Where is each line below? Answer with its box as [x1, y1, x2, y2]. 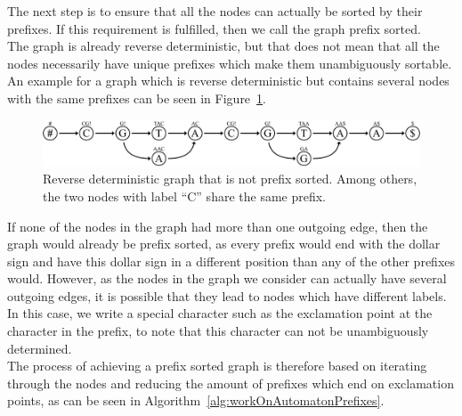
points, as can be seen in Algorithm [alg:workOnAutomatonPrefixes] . [7, 391, 385, 410]
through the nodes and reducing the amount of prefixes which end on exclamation [7, 373, 454, 392]
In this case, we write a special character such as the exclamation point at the [7, 304, 433, 322]
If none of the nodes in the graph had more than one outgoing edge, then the [7, 216, 428, 235]
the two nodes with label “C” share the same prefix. [43, 186, 327, 205]
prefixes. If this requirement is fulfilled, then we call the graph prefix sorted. [7, 19, 421, 37]
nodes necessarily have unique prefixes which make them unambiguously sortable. [7, 53, 452, 72]
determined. [7, 339, 72, 357]
